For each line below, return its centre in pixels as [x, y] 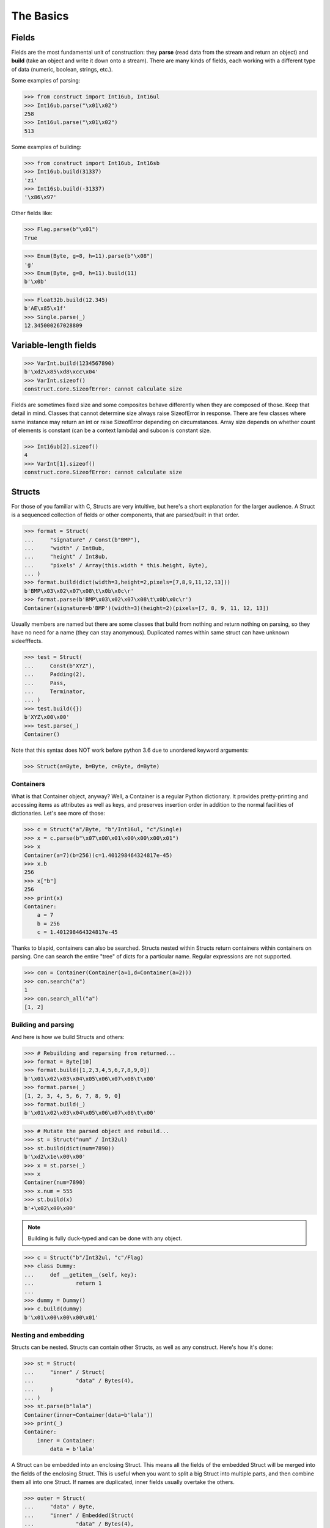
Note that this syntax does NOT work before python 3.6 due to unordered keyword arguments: [130, 750]
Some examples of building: [46, 147]
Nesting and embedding [48, 1335]
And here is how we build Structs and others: [68, 1037]
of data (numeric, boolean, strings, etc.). [62, 69]
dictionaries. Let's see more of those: [58, 814]
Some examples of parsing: [46, 81]
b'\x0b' [35, 282]
